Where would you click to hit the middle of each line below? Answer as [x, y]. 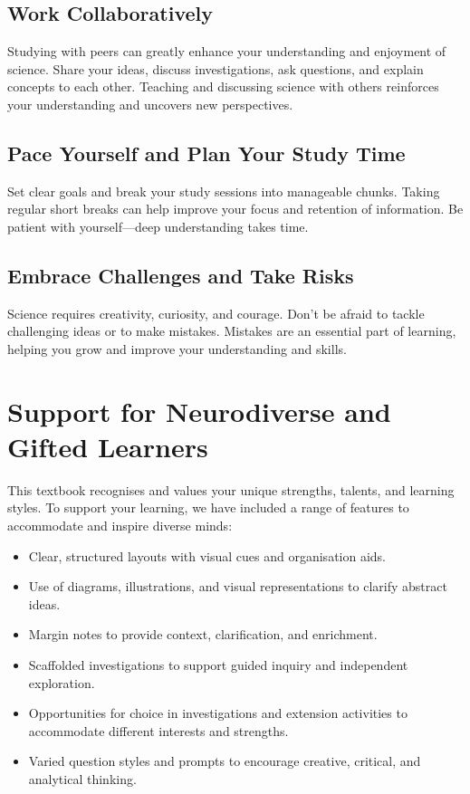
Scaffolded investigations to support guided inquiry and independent [218, 665]
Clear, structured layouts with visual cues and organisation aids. [207, 555]
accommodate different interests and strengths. [158, 730]
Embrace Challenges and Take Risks [181, 275]
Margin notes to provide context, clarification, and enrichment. [203, 634]
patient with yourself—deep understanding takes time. [158, 226]
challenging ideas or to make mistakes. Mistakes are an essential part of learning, [232, 331]
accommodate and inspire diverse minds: [120, 526]
